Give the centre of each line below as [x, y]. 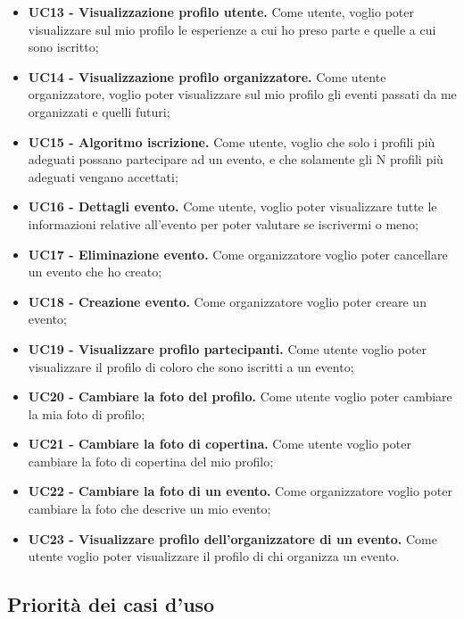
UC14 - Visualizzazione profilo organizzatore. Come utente [207, 76]
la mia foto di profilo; [87, 413]
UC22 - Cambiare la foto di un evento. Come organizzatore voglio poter [240, 491]
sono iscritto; [63, 47]
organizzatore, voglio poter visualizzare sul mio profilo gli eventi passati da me [242, 94]
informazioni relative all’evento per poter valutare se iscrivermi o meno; [223, 223]
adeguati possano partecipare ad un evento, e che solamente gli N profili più [236, 159]
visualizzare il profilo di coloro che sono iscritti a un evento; [191, 366]
